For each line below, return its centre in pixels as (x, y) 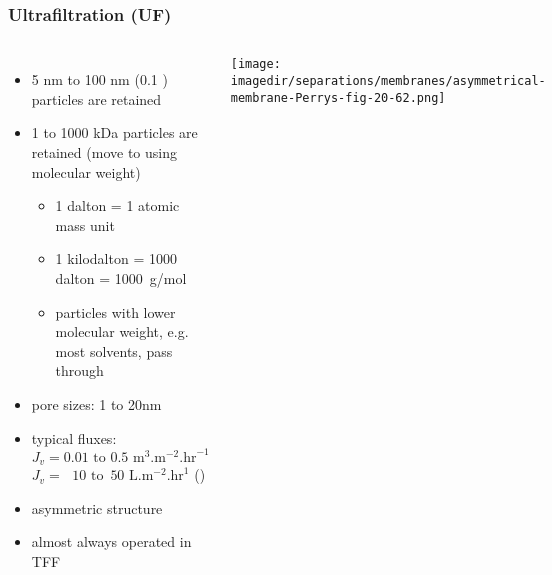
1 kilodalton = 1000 (116, 258)
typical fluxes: (74, 437)
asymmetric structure (97, 507)
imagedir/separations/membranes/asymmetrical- (388, 80)
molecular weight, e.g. (122, 331)
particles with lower (115, 311)
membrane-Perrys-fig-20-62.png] (338, 97)
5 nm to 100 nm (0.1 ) (99, 79)
